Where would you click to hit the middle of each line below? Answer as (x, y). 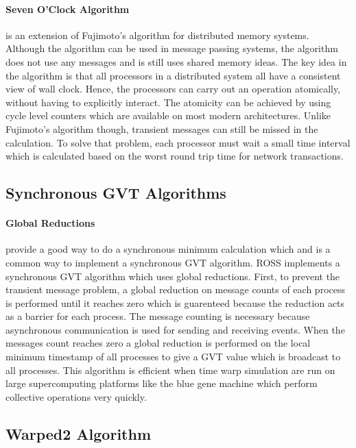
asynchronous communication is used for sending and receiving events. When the (175, 329)
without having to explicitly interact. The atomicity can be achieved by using (168, 102)
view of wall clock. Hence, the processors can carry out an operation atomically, (173, 89)
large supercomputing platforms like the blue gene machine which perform (162, 383)
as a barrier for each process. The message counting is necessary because (158, 316)
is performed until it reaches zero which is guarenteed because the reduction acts (175, 302)
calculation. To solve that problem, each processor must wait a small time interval (178, 142)
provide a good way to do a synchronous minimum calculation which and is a (168, 249)
